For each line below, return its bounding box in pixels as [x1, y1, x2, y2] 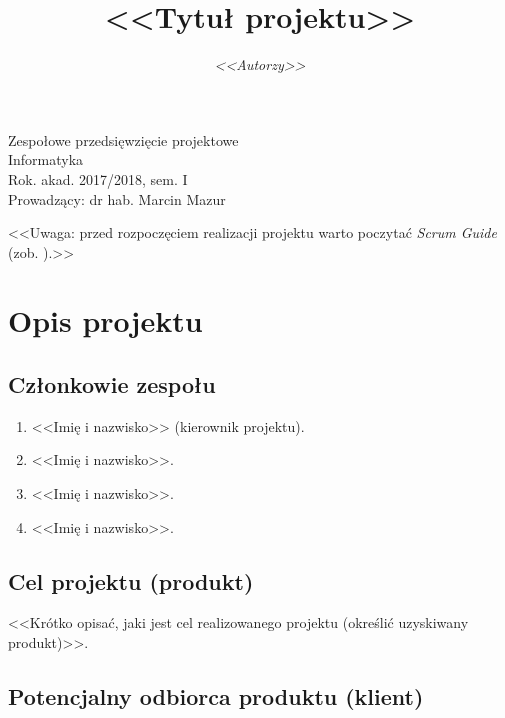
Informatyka [8, 149, 84, 170]
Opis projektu [8, 300, 203, 341]
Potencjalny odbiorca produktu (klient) [8, 681, 424, 712]
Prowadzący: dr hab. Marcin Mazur [8, 188, 226, 209]
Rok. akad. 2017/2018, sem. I [8, 168, 188, 189]
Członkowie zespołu [8, 369, 216, 400]
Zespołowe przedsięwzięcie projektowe [8, 129, 239, 150]
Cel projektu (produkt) [8, 565, 254, 596]
